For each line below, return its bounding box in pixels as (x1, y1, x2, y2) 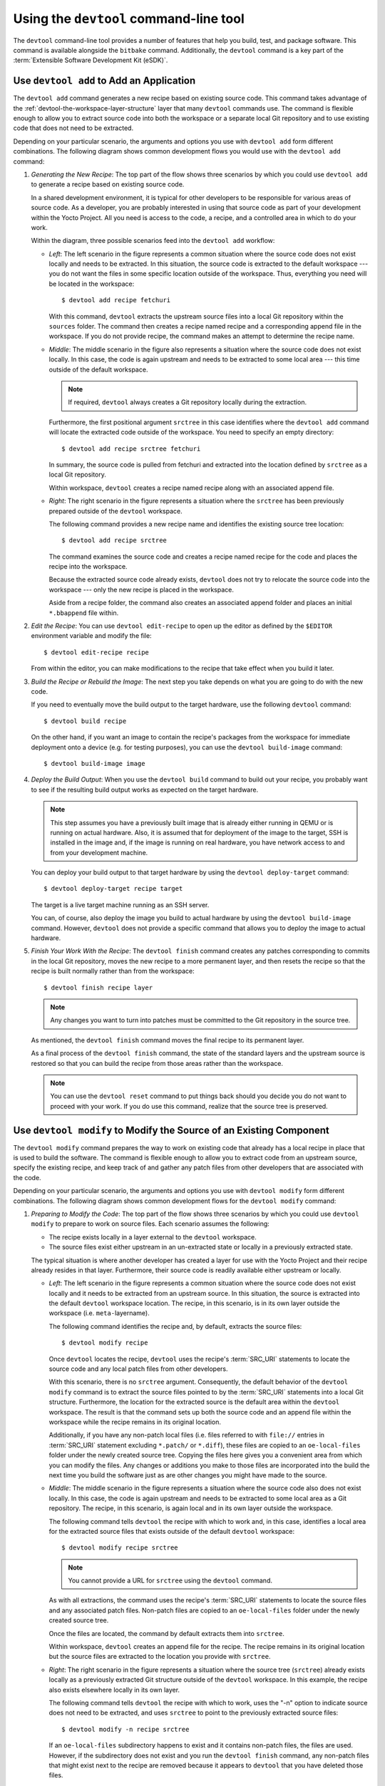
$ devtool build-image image (43, 759, 145, 767)
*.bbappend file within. (48, 608, 119, 617)
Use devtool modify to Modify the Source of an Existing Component (13, 1124, 329, 1136)
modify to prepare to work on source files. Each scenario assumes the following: (31, 1219, 270, 1228)
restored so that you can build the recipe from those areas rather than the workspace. (31, 1059, 283, 1067)
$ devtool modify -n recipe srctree (61, 1725, 190, 1733)
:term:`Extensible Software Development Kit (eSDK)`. (13, 56, 168, 64)
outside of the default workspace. (48, 365, 148, 374)
